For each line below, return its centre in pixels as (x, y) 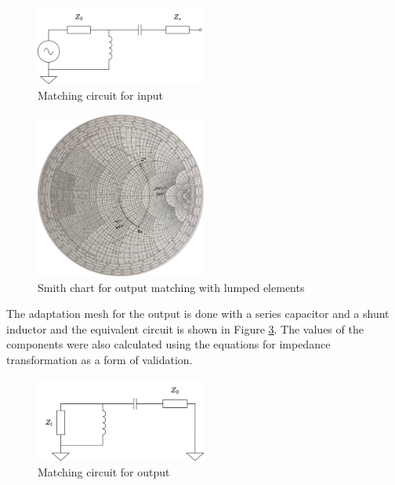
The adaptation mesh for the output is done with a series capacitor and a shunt (198, 314)
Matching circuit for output (104, 472)
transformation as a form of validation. (100, 359)
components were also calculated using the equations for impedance (169, 344)
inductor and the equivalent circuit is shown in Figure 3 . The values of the (185, 328)
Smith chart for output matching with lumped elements (171, 287)
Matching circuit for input (100, 95)
